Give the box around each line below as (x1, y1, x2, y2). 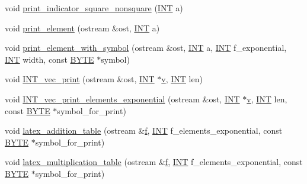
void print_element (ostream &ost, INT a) (5, 21, 160, 34)
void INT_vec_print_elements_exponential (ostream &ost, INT (5, 92, 240, 105)
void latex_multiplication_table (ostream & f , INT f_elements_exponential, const (5, 156, 303, 168)
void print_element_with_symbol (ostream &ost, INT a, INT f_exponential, (5, 41, 287, 54)
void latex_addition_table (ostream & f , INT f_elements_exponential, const (5, 124, 283, 137)
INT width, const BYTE (5, 53, 94, 65)
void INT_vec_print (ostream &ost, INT (5, 73, 155, 85)
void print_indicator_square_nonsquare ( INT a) (5, 2, 183, 14)
